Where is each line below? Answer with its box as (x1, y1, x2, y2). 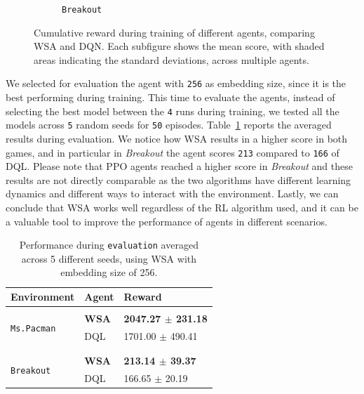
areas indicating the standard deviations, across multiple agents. (34, 52, 309, 67)
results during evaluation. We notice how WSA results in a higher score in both (6, 131, 348, 145)
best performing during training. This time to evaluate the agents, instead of (6, 90, 335, 105)
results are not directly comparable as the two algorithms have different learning (6, 172, 351, 187)
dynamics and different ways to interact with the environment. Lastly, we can (6, 186, 339, 201)
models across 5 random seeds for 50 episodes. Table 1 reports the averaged (6, 117, 332, 132)
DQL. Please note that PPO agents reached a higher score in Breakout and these (6, 159, 353, 173)
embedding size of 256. (60, 265, 158, 280)
